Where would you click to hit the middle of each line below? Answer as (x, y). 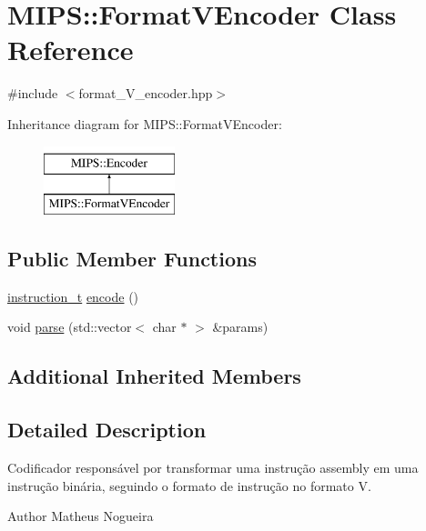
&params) (240, 327)
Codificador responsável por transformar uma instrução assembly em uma (213, 468)
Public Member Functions (132, 259)
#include (33, 93)
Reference (71, 50)
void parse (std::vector (70, 327)
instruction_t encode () (73, 296)
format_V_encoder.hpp (146, 93)
